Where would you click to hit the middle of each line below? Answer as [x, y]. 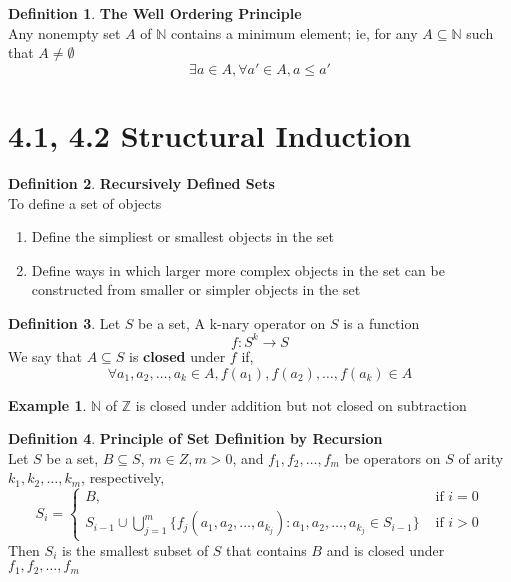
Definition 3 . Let [64, 322]
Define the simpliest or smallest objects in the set [182, 236]
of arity [481, 457]
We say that [45, 355]
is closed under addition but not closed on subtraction [301, 404]
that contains [266, 549]
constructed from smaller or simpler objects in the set [196, 289]
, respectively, [123, 477]
